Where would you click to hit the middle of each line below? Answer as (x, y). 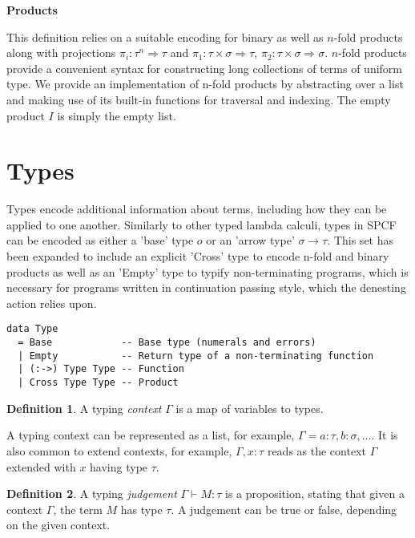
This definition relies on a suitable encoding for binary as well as (165, 36)
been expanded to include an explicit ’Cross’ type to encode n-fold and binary (198, 256)
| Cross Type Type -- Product (98, 383)
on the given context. (58, 525)
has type (141, 509)
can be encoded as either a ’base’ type (100, 240)
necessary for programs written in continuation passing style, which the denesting (206, 287)
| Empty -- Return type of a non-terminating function (196, 356)
